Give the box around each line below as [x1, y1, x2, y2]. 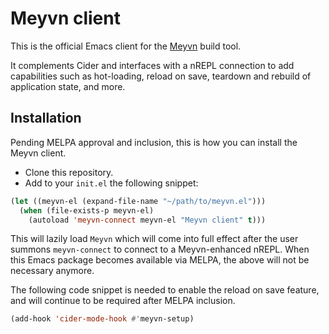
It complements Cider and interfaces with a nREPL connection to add [10, 59, 295, 71]
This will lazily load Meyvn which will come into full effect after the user [10, 233, 299, 245]
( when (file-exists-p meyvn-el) [19, 205, 155, 216]
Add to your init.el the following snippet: [24, 177, 199, 189]
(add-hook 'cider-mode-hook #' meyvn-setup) [10, 314, 195, 324]
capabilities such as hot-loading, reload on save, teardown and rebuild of [10, 70, 312, 82]
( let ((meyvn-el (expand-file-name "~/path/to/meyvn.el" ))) [10, 196, 267, 206]
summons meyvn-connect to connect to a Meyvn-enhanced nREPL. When [10, 243, 310, 256]
